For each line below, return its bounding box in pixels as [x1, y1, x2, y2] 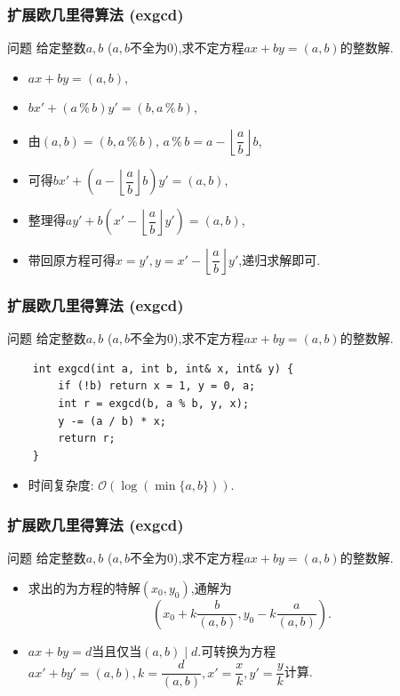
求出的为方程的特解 [28, 578, 140, 596]
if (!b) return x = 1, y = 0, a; [58, 380, 256, 393]
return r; [58, 432, 116, 445]
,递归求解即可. [238, 250, 321, 268]
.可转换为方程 [197, 641, 276, 660]
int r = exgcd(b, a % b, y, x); [58, 397, 250, 410]
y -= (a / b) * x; [58, 414, 166, 428]
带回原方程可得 [28, 250, 116, 268]
